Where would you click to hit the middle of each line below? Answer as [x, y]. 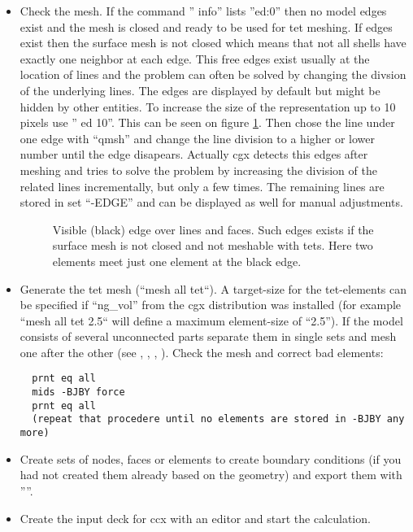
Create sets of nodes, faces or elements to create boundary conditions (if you [211, 458]
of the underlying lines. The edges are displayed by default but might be [200, 90]
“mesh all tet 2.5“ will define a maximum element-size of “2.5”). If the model [211, 320]
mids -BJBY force [78, 392]
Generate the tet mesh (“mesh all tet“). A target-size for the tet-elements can [213, 288]
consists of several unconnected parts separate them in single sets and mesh [208, 336]
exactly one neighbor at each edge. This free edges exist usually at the [195, 58]
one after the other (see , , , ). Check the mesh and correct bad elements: [202, 352]
